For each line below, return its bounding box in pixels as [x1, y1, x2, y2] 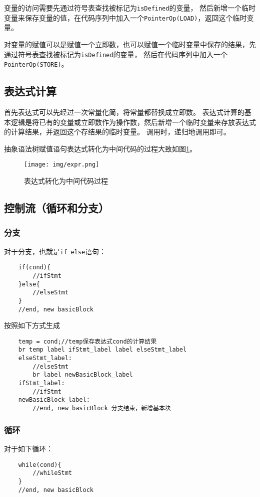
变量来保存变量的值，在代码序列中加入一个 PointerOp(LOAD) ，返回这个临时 [4, 12, 247, 23]
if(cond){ [18, 264, 51, 271]
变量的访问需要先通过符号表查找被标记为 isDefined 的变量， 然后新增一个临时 [4, 3, 256, 13]
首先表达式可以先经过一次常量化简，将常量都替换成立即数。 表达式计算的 [4, 107, 244, 117]
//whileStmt [32, 469, 72, 477]
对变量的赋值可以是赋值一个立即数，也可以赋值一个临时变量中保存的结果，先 [4, 39, 256, 49]
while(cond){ [18, 461, 61, 468]
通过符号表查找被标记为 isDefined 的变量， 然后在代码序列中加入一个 [4, 49, 228, 59]
